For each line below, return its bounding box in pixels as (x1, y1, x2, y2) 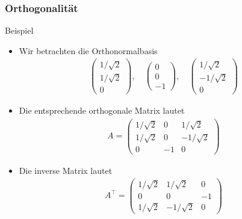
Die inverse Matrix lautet (19, 164, 113, 176)
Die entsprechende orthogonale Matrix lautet (19, 104, 185, 117)
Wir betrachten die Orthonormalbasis (19, 44, 158, 57)
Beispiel (5, 24, 34, 37)
